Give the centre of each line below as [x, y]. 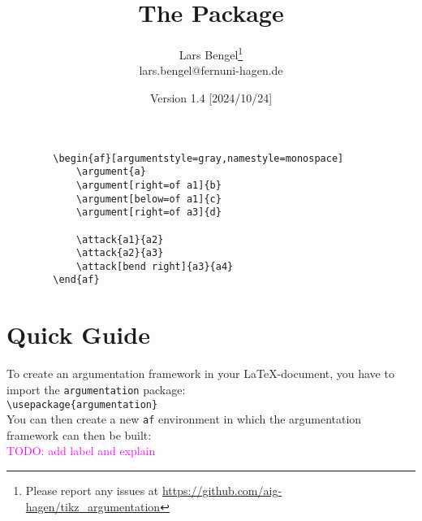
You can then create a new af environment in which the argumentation [184, 419]
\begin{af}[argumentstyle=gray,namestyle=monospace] [198, 158]
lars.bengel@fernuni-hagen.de [211, 70]
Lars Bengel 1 [211, 53]
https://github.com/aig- [222, 490]
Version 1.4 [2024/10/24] [211, 97]
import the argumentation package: [96, 389]
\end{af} [76, 280]
